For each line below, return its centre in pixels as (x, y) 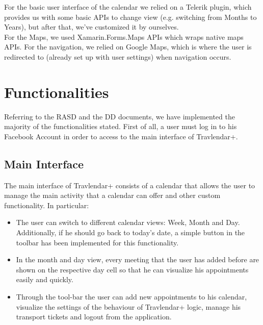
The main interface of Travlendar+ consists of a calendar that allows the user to (130, 185)
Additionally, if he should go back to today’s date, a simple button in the (130, 232)
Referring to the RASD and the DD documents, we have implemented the (120, 116)
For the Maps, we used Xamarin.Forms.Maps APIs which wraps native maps (124, 36)
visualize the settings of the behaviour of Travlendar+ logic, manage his (128, 306)
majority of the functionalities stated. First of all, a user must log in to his (121, 126)
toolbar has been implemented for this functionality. (97, 242)
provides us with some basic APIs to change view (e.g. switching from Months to (130, 17)
